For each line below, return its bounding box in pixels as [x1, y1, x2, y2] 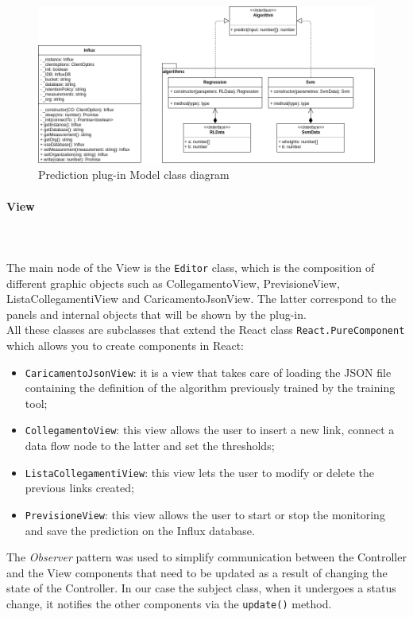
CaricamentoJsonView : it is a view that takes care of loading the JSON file [25, 363, 392, 380]
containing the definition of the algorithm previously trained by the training [25, 379, 396, 396]
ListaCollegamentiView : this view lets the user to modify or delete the [25, 464, 374, 480]
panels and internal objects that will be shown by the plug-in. [6, 305, 307, 322]
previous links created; [25, 479, 134, 496]
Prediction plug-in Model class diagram [38, 166, 230, 183]
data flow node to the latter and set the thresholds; [25, 437, 275, 454]
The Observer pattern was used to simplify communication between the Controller [6, 549, 407, 565]
